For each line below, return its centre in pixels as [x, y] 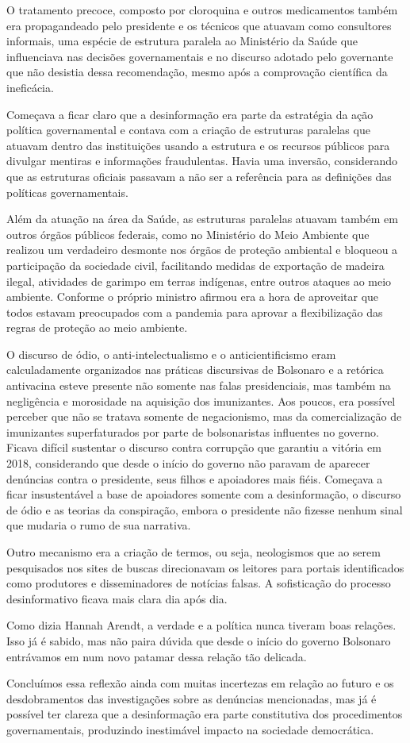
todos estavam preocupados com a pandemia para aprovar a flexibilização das [195, 312]
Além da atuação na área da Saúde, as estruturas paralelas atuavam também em [202, 219]
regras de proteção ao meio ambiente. [97, 327]
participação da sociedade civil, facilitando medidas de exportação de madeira [195, 265]
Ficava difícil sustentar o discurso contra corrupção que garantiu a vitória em [194, 447]
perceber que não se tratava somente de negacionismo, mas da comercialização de [204, 416]
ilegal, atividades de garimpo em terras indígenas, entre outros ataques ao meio [199, 281]
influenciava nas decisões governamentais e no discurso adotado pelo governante [200, 56]
